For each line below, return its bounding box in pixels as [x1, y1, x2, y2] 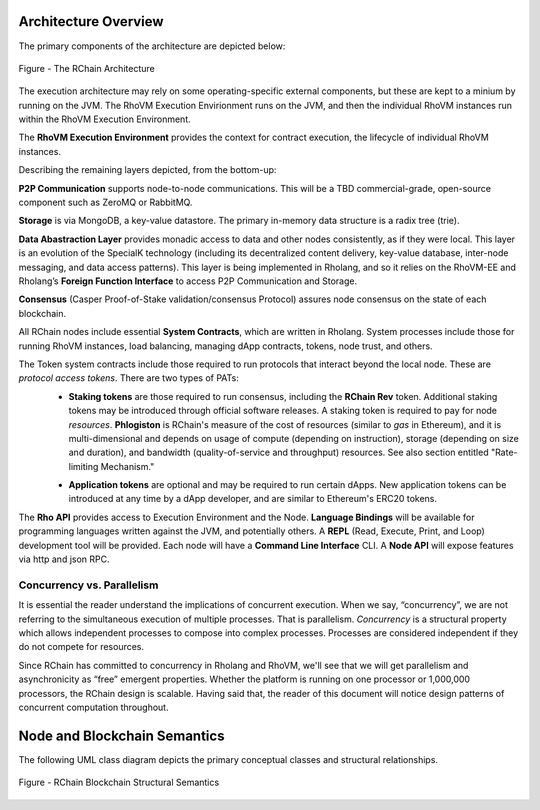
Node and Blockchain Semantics [18, 727, 225, 744]
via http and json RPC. [18, 553, 110, 565]
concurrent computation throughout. [18, 701, 169, 713]
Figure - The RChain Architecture [18, 62, 155, 74]
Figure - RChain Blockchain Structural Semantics [18, 776, 220, 789]
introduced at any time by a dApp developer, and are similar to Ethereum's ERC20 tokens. [68, 493, 437, 505]
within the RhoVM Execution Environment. [18, 113, 191, 125]
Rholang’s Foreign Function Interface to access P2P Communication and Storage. [18, 275, 358, 287]
